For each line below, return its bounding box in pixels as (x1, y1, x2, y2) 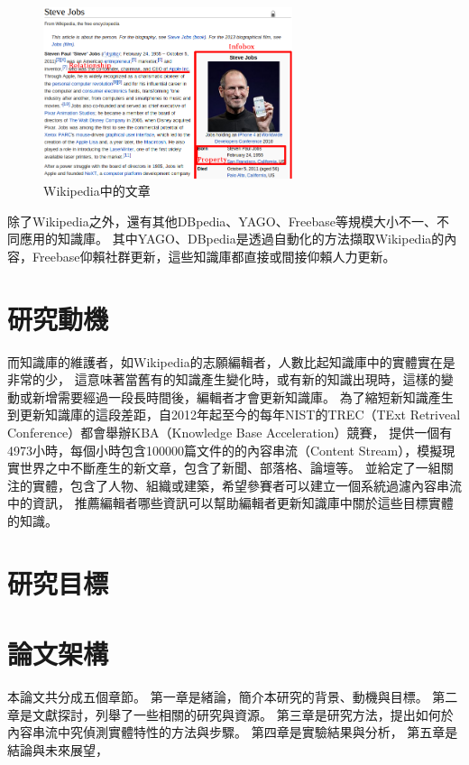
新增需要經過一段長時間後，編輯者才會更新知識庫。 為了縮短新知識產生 (32, 387, 454, 406)
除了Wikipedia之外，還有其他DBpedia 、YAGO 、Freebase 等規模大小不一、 (7, 211, 437, 230)
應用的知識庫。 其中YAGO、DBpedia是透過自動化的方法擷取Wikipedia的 (19, 229, 445, 248)
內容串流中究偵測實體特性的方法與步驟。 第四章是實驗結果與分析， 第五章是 (7, 723, 458, 742)
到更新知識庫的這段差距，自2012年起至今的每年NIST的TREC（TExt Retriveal (7, 405, 461, 424)
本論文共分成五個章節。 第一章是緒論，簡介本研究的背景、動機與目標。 (7, 687, 428, 706)
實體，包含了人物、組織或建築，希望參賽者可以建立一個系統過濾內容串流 (32, 475, 462, 494)
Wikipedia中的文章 (43, 181, 151, 200)
